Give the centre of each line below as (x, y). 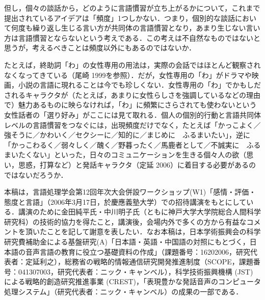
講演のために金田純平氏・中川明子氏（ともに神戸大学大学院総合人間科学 (139, 212)
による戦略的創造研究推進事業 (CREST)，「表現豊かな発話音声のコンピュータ (132, 281)
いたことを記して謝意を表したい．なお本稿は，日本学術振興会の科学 (147, 231)
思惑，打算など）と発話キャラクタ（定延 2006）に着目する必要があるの (137, 164)
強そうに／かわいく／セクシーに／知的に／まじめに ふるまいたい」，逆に (127, 135)
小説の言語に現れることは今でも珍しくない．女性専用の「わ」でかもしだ (139, 85)
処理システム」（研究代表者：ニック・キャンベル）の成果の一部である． (124, 292)
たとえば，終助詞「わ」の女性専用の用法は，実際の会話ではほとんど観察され (132, 64)
